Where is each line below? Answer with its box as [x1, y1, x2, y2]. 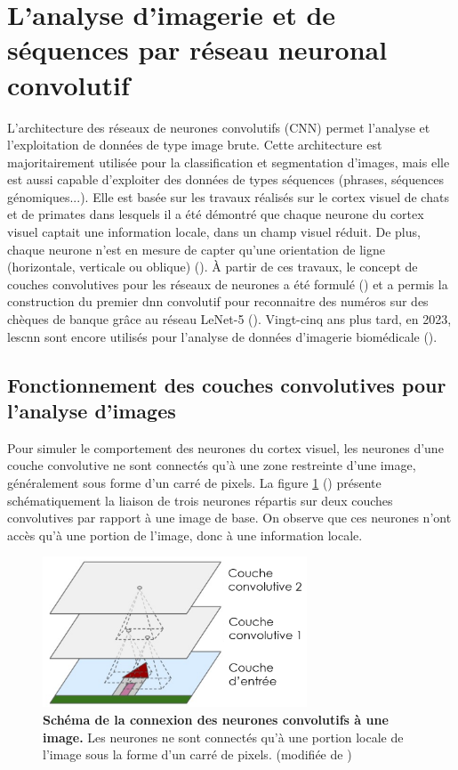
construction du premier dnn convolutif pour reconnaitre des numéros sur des [7, 292, 429, 311]
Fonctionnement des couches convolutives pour [7, 370, 446, 398]
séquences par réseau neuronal [7, 31, 388, 68]
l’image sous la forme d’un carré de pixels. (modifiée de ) [43, 745, 352, 764]
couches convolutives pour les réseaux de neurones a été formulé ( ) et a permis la [7, 274, 448, 293]
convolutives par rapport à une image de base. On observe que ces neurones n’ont [7, 508, 452, 527]
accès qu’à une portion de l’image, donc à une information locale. [7, 525, 363, 544]
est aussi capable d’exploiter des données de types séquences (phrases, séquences [7, 170, 444, 189]
